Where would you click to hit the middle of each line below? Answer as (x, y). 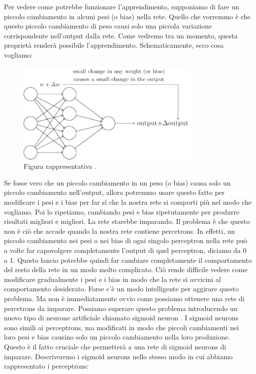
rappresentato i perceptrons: (47, 366)
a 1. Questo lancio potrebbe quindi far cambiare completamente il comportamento (128, 260)
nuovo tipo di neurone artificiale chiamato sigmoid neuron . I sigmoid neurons (121, 318)
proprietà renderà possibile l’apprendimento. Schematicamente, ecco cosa (114, 45)
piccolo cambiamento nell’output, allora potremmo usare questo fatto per (114, 192)
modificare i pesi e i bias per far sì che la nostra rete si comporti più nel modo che (128, 202)
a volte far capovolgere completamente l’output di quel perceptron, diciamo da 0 (125, 250)
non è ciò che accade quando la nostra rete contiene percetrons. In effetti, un (120, 231)
